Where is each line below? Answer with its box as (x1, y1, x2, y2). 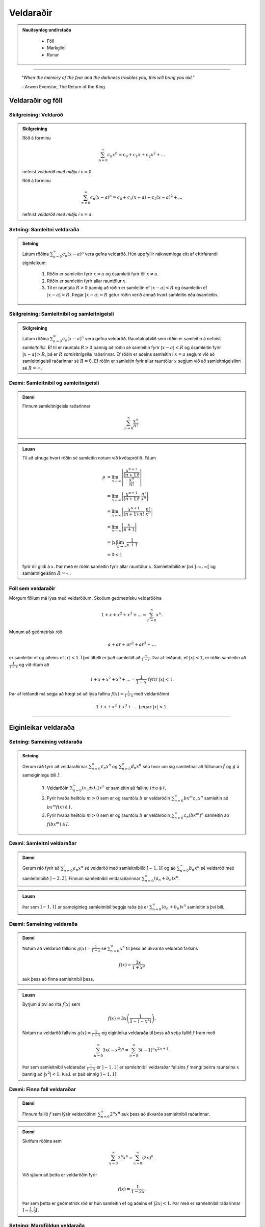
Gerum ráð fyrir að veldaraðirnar (22, 763, 88, 769)
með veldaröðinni (134, 691, 169, 696)
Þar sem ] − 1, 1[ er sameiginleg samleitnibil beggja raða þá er (22, 904, 148, 910)
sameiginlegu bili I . (22, 772, 61, 778)
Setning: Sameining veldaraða (9, 738, 83, 745)
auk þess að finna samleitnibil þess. (22, 976, 94, 982)
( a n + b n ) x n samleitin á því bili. (161, 903, 225, 911)
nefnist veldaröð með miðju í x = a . (22, 212, 93, 217)
